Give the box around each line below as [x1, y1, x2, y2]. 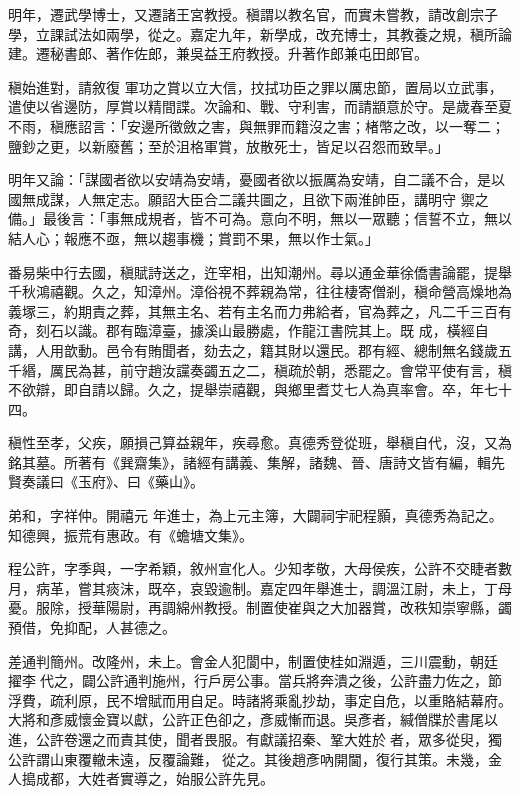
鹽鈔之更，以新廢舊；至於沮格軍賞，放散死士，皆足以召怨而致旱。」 [8, 135, 449, 156]
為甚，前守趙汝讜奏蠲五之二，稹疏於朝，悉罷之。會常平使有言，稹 [77, 359, 512, 380]
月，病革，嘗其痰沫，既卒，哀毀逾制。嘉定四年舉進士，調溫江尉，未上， [8, 577, 484, 598]
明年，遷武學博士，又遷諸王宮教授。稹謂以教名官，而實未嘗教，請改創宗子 [8, 4, 498, 24]
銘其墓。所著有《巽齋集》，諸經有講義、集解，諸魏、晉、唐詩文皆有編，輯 [8, 451, 491, 472]
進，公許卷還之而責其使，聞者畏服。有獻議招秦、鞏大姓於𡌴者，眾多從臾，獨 [8, 729, 502, 749]
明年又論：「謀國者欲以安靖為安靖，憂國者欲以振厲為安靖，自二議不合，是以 [8, 169, 505, 190]
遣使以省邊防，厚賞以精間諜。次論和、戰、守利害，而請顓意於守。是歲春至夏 [8, 96, 512, 117]
